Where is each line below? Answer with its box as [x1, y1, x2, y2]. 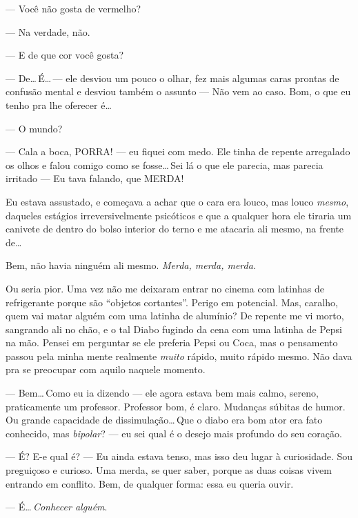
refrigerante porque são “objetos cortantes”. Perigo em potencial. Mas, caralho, [6, 295, 338, 309]
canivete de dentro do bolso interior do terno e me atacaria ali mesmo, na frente [6, 221, 344, 236]
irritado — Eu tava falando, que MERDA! [6, 171, 184, 186]
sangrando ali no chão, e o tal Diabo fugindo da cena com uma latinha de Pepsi [6, 321, 342, 336]
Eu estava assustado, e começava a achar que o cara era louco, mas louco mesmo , [6, 194, 349, 208]
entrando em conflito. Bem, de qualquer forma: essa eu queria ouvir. [6, 476, 294, 490]
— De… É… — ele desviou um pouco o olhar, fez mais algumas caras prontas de [6, 70, 339, 85]
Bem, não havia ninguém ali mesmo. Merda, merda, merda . [6, 258, 256, 272]
